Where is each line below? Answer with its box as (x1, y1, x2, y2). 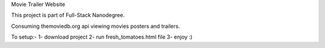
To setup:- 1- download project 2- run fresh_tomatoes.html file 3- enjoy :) (11, 33, 193, 41)
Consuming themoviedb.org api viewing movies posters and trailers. (11, 23, 181, 30)
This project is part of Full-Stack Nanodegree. (11, 12, 125, 19)
